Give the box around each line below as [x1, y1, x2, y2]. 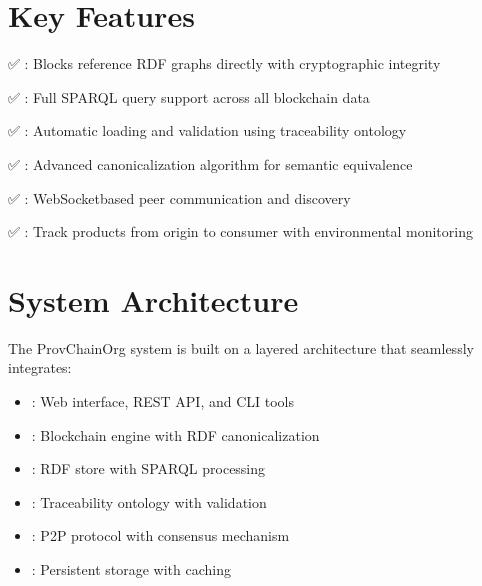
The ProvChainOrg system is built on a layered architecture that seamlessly [8, 337, 474, 358]
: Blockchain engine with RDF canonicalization [31, 424, 320, 445]
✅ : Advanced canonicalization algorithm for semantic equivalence [8, 153, 413, 174]
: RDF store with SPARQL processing [31, 458, 266, 479]
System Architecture [8, 279, 299, 320]
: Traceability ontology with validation [31, 491, 267, 512]
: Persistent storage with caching [31, 558, 232, 579]
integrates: [8, 357, 72, 378]
